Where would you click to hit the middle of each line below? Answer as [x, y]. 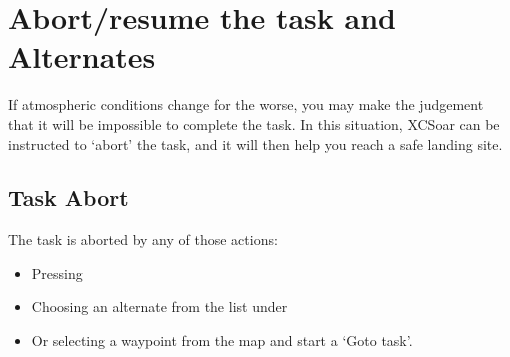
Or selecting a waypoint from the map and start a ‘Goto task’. [222, 340]
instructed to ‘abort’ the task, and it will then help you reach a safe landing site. [255, 143]
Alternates [82, 56]
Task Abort [68, 197]
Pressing [57, 272]
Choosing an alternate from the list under [159, 306]
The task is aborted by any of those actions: [143, 239]
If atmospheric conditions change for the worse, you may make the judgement [246, 104]
